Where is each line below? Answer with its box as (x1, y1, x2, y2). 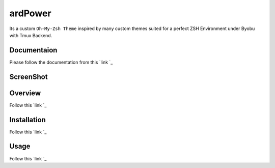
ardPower (9, 8, 51, 19)
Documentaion (9, 46, 58, 54)
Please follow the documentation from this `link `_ (9, 59, 113, 65)
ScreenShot (9, 72, 48, 81)
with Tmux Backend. (9, 32, 52, 38)
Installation (9, 115, 46, 124)
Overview (9, 89, 41, 97)
